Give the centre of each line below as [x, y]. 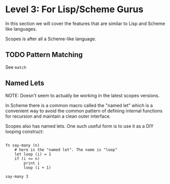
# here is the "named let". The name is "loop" [66, 150]
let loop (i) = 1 [33, 154]
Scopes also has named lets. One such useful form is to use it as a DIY [80, 126]
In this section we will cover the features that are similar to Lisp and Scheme [85, 23]
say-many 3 [17, 176]
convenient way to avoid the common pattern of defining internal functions [84, 111]
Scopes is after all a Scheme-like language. [51, 39]
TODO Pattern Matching [44, 55]
